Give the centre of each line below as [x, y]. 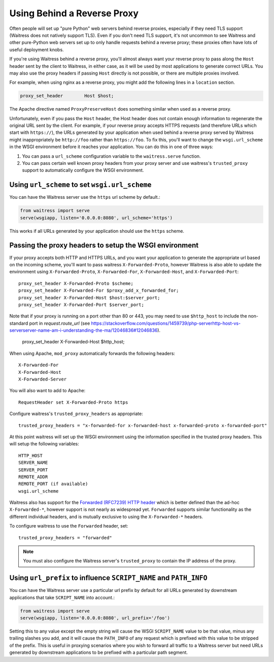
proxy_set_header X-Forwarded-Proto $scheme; [76, 283]
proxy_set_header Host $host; [67, 96]
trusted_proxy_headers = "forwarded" [65, 537]
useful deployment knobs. [37, 49]
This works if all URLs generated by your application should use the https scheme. [97, 231]
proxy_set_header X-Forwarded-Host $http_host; [73, 342]
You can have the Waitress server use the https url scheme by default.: [85, 197]
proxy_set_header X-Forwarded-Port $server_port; [81, 305]
